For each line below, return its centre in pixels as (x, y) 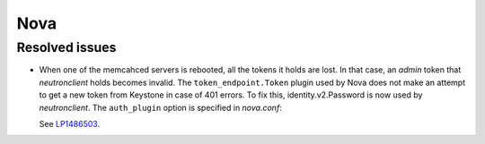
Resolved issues (66, 47)
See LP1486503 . (70, 123)
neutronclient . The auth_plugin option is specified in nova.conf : (160, 107)
